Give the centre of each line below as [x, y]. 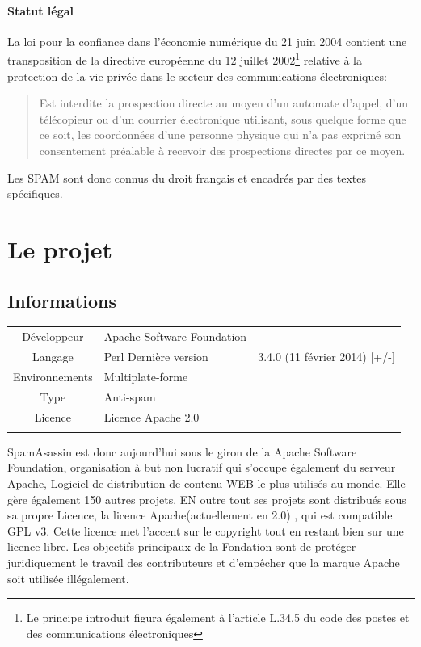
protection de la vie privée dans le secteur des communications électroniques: [197, 76]
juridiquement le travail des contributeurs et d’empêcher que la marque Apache [204, 562]
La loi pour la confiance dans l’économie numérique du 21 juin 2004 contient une [207, 41]
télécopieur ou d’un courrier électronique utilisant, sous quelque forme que [223, 118]
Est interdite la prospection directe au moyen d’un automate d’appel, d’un [224, 103]
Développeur [53, 336]
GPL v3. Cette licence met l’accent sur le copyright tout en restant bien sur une [206, 530]
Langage [53, 356]
